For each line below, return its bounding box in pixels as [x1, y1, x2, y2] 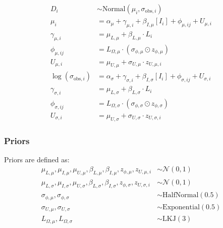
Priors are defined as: [4, 154, 70, 164]
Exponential [162, 203, 200, 211]
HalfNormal [162, 192, 199, 199]
